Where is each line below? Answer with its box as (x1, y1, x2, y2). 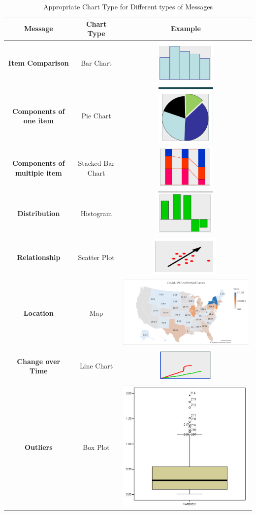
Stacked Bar (78, 157, 115, 168)
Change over (17, 356, 61, 366)
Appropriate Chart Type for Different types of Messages (43, 1, 213, 11)
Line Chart (80, 361, 113, 371)
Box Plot (83, 441, 110, 452)
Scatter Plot (78, 252, 115, 262)
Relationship (17, 252, 61, 262)
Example (170, 23, 201, 34)
